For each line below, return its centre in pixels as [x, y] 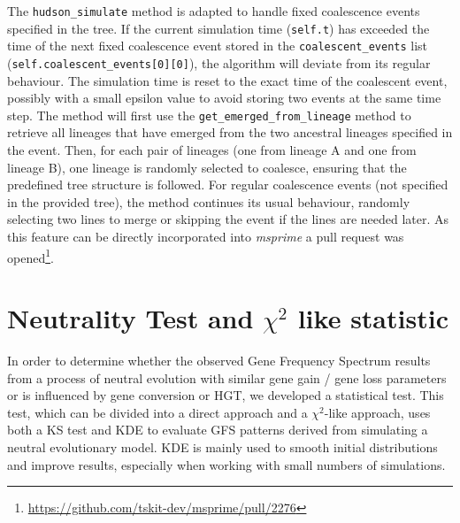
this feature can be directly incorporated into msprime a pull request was [206, 237]
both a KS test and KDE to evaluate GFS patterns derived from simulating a [218, 430]
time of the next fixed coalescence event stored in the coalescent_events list [218, 46]
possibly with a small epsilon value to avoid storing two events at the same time [224, 98]
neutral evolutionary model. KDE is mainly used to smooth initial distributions [222, 446]
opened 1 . [31, 256]
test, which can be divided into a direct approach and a [157, 412]
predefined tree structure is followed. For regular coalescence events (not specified [228, 185]
